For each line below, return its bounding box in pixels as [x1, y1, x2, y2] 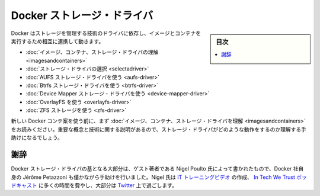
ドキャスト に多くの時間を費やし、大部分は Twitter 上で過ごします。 [11, 181, 177, 189]
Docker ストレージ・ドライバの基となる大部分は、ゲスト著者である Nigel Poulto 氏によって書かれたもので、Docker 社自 [11, 165, 304, 172]
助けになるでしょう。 [11, 134, 63, 142]
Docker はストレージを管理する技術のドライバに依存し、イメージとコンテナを [11, 30, 201, 37]
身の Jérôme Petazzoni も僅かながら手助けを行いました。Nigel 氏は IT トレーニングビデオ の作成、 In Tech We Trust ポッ [11, 173, 308, 181]
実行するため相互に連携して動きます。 [11, 37, 104, 44]
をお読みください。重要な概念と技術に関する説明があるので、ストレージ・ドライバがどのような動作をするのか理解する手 [11, 126, 306, 133]
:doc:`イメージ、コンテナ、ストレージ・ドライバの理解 [25, 49, 159, 56]
